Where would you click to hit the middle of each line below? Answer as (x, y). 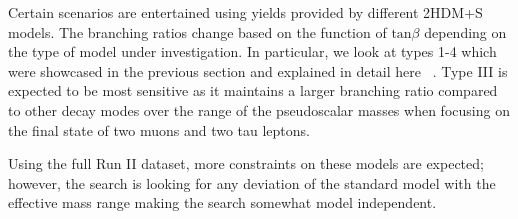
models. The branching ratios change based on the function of (197, 31)
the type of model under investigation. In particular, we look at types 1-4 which (252, 51)
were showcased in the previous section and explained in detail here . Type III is (258, 70)
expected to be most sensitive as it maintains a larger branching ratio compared (253, 90)
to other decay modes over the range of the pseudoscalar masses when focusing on (259, 109)
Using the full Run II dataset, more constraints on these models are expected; (246, 163)
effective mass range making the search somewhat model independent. (222, 202)
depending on (465, 31)
